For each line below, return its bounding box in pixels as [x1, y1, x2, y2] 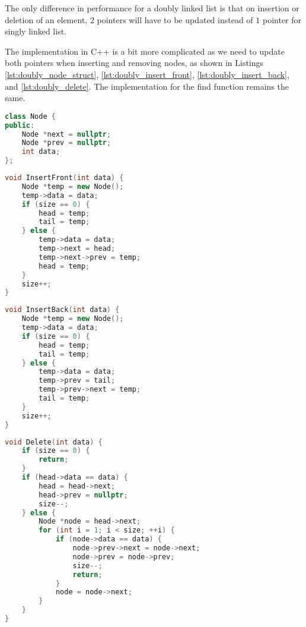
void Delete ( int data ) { [5, 437, 103, 446]
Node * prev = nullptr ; [21, 138, 111, 147]
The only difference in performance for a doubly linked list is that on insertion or [5, 2, 299, 14]
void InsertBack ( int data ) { [5, 305, 120, 314]
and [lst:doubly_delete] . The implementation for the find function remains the [5, 80, 289, 92]
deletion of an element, [5, 13, 88, 26]
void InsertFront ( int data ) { [5, 174, 124, 182]
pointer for [262, 13, 302, 26]
